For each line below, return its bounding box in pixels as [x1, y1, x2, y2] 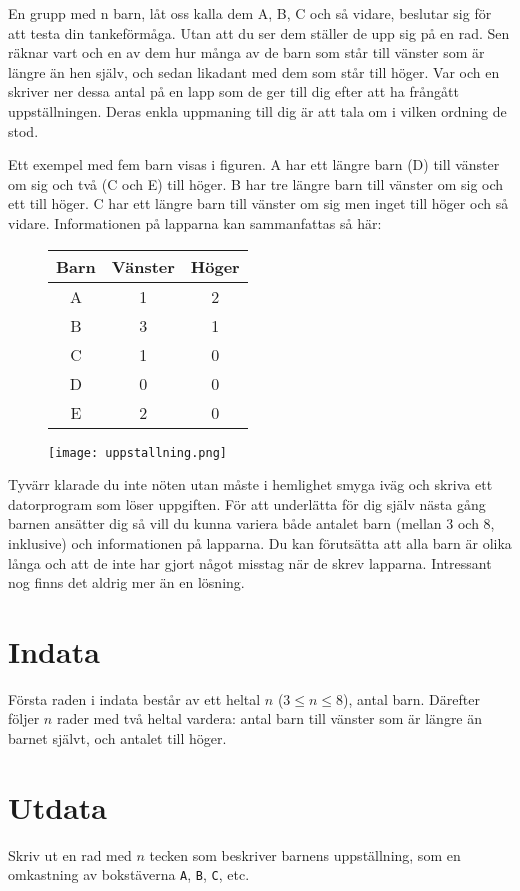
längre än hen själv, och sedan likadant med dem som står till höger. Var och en [8, 61, 500, 82]
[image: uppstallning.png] [48, 445, 227, 460]
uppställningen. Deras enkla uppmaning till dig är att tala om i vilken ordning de [8, 100, 507, 121]
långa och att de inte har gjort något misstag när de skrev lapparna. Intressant [8, 552, 492, 573]
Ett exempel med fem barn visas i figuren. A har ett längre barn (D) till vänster [8, 154, 500, 175]
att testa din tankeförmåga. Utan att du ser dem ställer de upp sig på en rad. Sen [8, 22, 510, 43]
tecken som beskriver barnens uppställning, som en [149, 844, 461, 865]
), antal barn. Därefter [343, 688, 480, 709]
